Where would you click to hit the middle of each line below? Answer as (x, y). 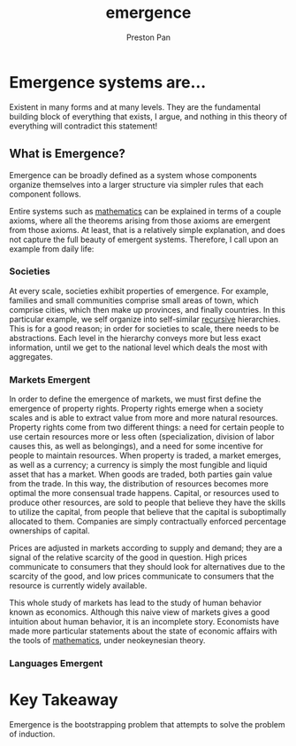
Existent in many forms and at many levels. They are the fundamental (135, 107)
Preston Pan (148, 37)
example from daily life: (52, 249)
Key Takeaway (64, 700)
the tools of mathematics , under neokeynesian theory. (107, 641)
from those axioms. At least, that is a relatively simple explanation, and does (147, 229)
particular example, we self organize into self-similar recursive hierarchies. (145, 319)
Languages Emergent (56, 664)
